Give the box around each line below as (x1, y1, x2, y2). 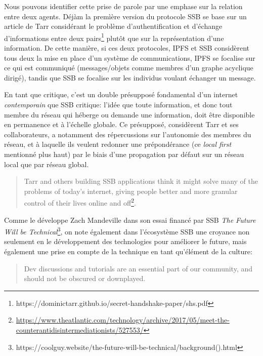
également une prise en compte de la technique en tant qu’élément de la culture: (4, 246, 252, 257)
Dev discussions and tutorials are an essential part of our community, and (24, 263, 253, 273)
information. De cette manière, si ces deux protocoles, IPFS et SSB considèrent (4, 43, 249, 53)
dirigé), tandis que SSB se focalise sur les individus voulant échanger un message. (4, 72, 256, 83)
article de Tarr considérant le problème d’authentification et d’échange (4, 21, 223, 31)
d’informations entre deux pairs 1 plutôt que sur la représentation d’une (4, 31, 224, 43)
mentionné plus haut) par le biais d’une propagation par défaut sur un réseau (4, 148, 244, 159)
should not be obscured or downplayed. (24, 273, 146, 284)
